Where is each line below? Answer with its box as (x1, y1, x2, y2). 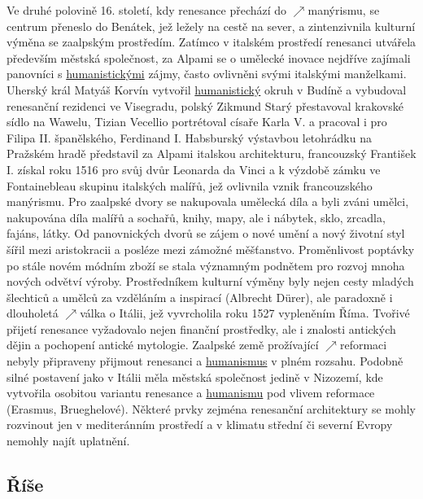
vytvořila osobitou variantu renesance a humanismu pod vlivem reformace (7, 384, 375, 401)
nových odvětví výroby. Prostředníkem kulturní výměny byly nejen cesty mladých (7, 273, 414, 290)
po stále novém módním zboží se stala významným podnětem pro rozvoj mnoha (7, 256, 405, 274)
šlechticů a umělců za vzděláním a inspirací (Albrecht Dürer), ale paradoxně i (7, 288, 393, 305)
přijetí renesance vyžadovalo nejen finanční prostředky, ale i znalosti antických (7, 320, 396, 337)
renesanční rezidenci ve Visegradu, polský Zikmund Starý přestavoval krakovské (7, 97, 403, 114)
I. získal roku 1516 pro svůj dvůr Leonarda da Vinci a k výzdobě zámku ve (7, 160, 381, 177)
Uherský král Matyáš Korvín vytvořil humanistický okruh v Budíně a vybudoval (7, 81, 407, 98)
